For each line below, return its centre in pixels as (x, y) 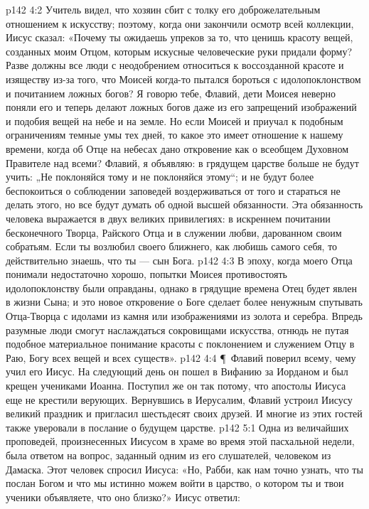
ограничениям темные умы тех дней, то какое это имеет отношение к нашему (175, 135)
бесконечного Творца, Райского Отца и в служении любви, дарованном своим (174, 232)
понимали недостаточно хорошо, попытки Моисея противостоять (146, 274)
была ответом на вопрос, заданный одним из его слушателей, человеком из (169, 455)
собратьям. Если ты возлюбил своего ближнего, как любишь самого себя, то (172, 246)
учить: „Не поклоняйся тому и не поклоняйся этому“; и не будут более (160, 177)
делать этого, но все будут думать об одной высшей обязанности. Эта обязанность (184, 204)
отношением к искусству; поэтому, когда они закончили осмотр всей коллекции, (180, 23)
